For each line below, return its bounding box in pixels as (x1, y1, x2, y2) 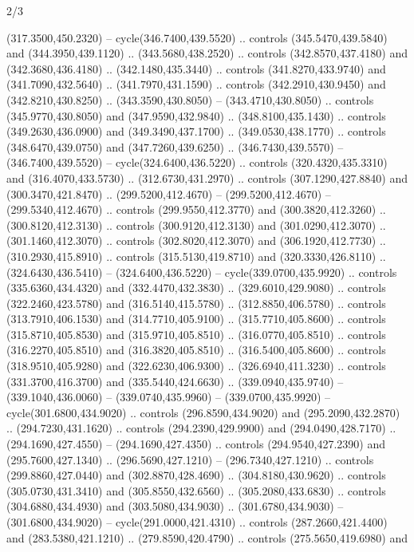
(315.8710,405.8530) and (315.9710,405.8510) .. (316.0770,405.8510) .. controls (6, 325, 386, 342)
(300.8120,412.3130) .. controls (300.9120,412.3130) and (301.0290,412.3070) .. (6, 216, 386, 233)
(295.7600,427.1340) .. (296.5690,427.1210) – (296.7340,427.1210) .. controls (6, 451, 374, 467)
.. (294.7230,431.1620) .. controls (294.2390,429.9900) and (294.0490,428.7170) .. (6, 420, 396, 436)
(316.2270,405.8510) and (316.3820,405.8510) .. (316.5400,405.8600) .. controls (6, 341, 386, 358)
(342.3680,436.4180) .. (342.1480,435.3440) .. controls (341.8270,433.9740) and (6, 60, 386, 77)
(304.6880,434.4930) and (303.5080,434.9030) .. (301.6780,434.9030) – (6, 498, 344, 515)
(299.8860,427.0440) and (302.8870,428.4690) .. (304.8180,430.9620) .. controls (6, 467, 386, 483)
